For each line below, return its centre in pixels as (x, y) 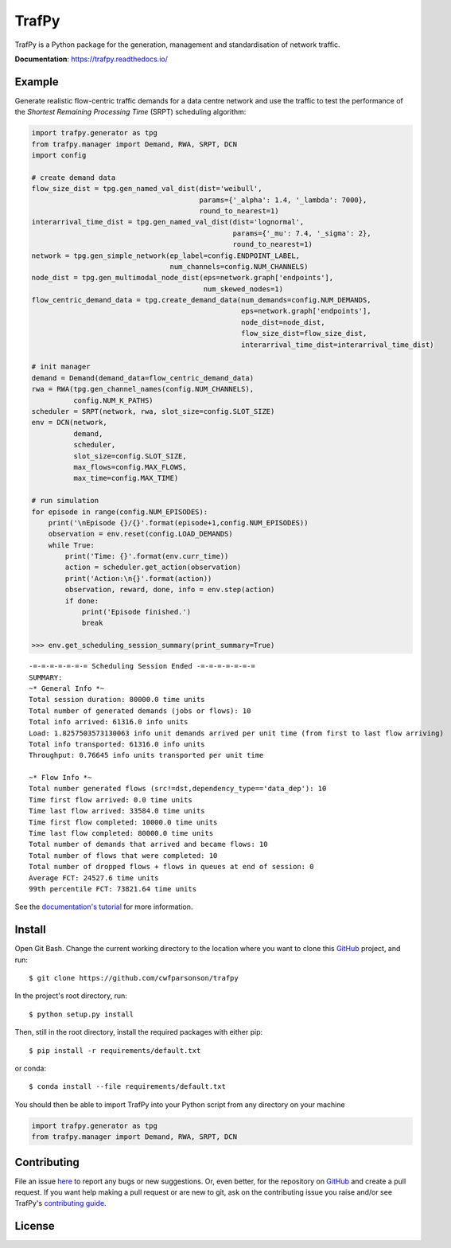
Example (37, 82)
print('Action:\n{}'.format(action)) (138, 578)
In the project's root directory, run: (71, 996)
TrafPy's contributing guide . (60, 1203)
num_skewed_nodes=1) (243, 289)
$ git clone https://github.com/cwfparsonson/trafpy (134, 978)
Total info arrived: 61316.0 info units (109, 722)
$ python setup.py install (82, 1014)
